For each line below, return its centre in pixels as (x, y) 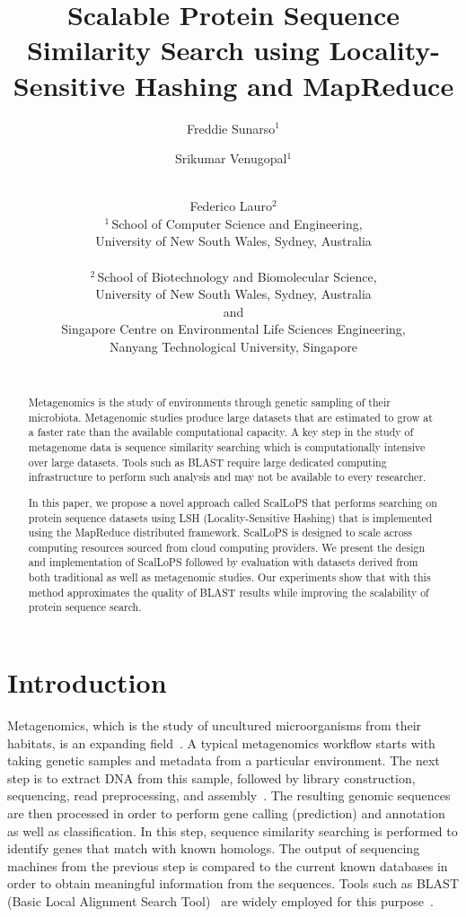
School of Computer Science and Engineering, (237, 223)
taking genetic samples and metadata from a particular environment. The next (224, 760)
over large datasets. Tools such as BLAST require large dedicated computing (207, 462)
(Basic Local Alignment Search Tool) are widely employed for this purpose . (220, 900)
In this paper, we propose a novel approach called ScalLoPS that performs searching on (233, 502)
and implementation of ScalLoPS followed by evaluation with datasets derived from (223, 562)
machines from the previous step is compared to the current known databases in (228, 865)
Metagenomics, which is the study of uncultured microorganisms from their (215, 725)
